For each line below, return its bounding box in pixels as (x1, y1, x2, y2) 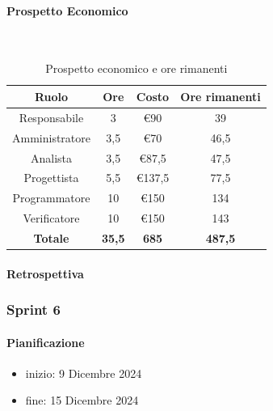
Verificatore (23, 210, 80, 227)
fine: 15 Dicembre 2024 (25, 392, 139, 409)
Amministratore (12, 129, 90, 146)
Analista (30, 149, 73, 166)
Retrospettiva (6, 265, 84, 282)
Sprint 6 (6, 299, 61, 320)
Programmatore (12, 189, 90, 206)
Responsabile (19, 108, 84, 125)
